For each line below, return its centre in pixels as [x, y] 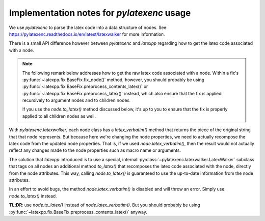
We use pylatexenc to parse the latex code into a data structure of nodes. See [88, 28]
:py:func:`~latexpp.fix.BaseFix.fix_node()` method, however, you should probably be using [113, 80]
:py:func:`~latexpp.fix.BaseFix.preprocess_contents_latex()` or [85, 86]
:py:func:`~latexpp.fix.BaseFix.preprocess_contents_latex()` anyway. [78, 212]
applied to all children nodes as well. [59, 116]
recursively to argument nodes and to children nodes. [77, 100]
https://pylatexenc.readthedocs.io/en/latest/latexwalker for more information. [87, 34]
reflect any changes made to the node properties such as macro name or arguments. [95, 150]
